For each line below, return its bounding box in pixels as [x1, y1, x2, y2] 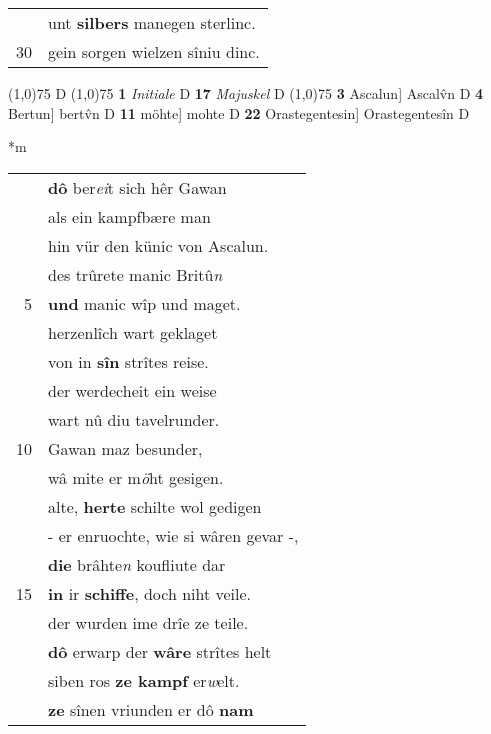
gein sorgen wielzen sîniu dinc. [48, 40, 260, 63]
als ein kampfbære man [48, 204, 211, 228]
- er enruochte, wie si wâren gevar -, [48, 523, 299, 547]
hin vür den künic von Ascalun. [48, 233, 269, 257]
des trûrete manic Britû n [48, 262, 223, 286]
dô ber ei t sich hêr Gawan [48, 175, 227, 199]
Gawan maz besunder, [48, 436, 203, 460]
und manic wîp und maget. [48, 291, 241, 315]
